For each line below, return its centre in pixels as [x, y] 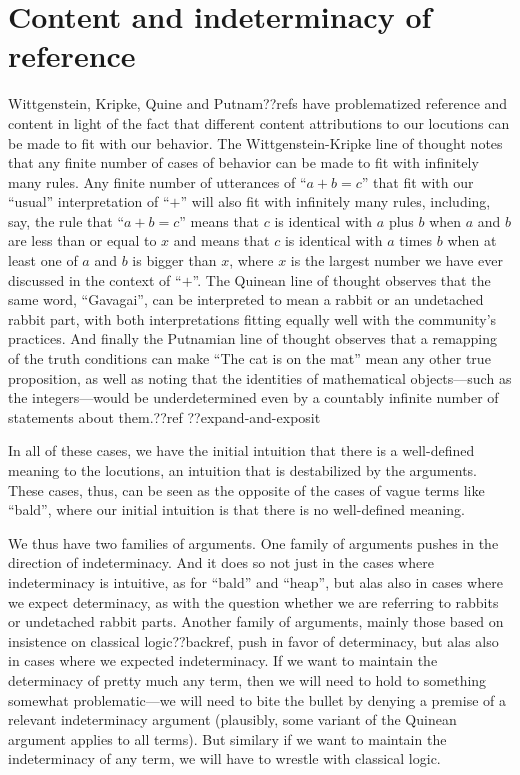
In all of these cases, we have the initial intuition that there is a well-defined [241, 450]
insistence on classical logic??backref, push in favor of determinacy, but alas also [253, 640]
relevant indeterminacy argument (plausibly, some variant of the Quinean [232, 719]
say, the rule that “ [66, 220]
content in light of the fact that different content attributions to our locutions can [259, 122]
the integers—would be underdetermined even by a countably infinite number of [253, 397]
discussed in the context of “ [95, 279]
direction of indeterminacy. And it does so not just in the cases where [221, 562]
